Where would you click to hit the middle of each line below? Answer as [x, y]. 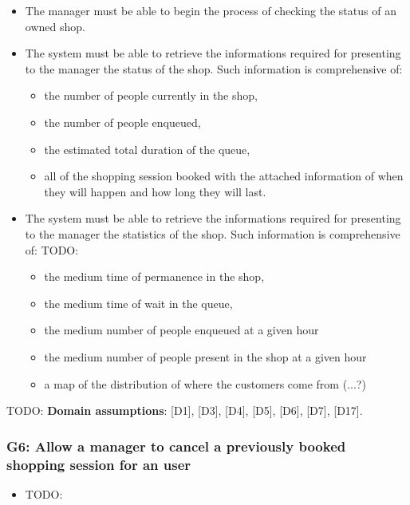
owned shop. [55, 26]
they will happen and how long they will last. [155, 191]
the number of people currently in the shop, [151, 95]
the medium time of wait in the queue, [138, 303]
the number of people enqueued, [122, 122]
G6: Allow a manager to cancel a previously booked [176, 446]
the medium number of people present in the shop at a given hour [205, 356]
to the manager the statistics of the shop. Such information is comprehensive [213, 233]
